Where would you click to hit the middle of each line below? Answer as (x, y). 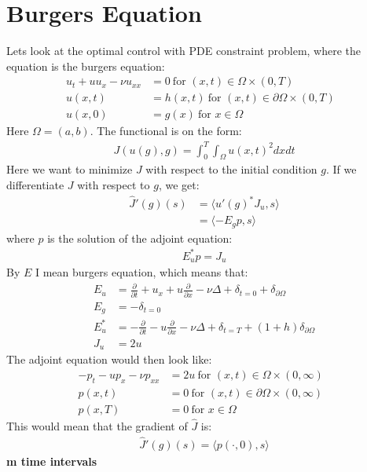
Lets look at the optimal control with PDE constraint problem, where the (184, 51)
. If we (341, 169)
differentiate (35, 184)
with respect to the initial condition (231, 169)
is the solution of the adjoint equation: (140, 238)
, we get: (179, 184)
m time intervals (52, 461)
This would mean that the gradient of (97, 426)
